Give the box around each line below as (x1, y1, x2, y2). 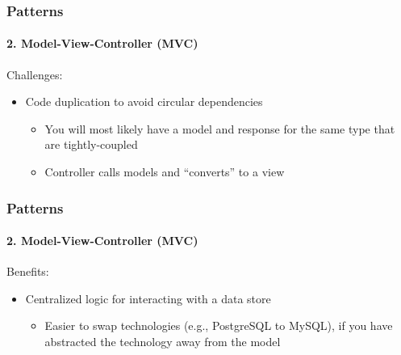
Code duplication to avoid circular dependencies (25, 93, 263, 110)
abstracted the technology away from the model (44, 333, 281, 350)
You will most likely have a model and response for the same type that (44, 120, 395, 137)
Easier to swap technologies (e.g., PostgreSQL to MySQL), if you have (44, 317, 393, 334)
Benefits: (6, 263, 49, 280)
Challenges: (6, 66, 63, 82)
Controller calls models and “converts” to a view (44, 163, 285, 180)
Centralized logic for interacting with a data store (25, 289, 271, 306)
